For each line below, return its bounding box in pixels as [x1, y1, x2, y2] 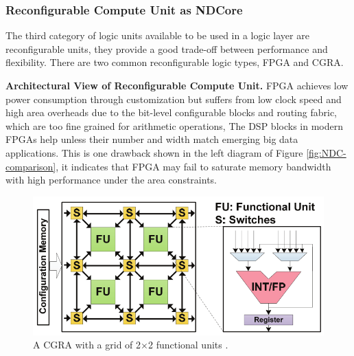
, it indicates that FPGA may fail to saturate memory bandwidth [56, 159, 331, 173]
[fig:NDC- [306, 145, 346, 159]
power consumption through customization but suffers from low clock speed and [5, 91, 342, 106]
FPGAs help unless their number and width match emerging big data [5, 132, 298, 146]
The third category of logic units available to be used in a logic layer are [5, 28, 309, 43]
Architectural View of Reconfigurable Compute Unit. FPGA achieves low [5, 78, 349, 92]
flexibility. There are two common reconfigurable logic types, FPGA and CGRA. [5, 55, 344, 69]
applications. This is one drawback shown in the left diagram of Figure [5, 145, 303, 159]
